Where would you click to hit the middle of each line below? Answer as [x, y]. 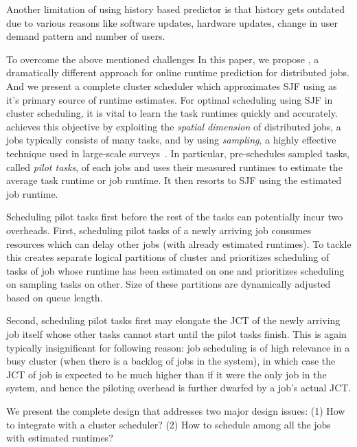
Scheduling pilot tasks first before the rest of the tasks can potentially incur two [175, 217]
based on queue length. [55, 297]
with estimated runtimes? [60, 438]
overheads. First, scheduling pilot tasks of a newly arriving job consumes [159, 230]
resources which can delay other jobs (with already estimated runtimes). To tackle [179, 243]
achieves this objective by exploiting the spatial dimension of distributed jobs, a [174, 126]
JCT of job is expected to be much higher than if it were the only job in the [166, 374]
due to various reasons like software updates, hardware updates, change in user [172, 22]
